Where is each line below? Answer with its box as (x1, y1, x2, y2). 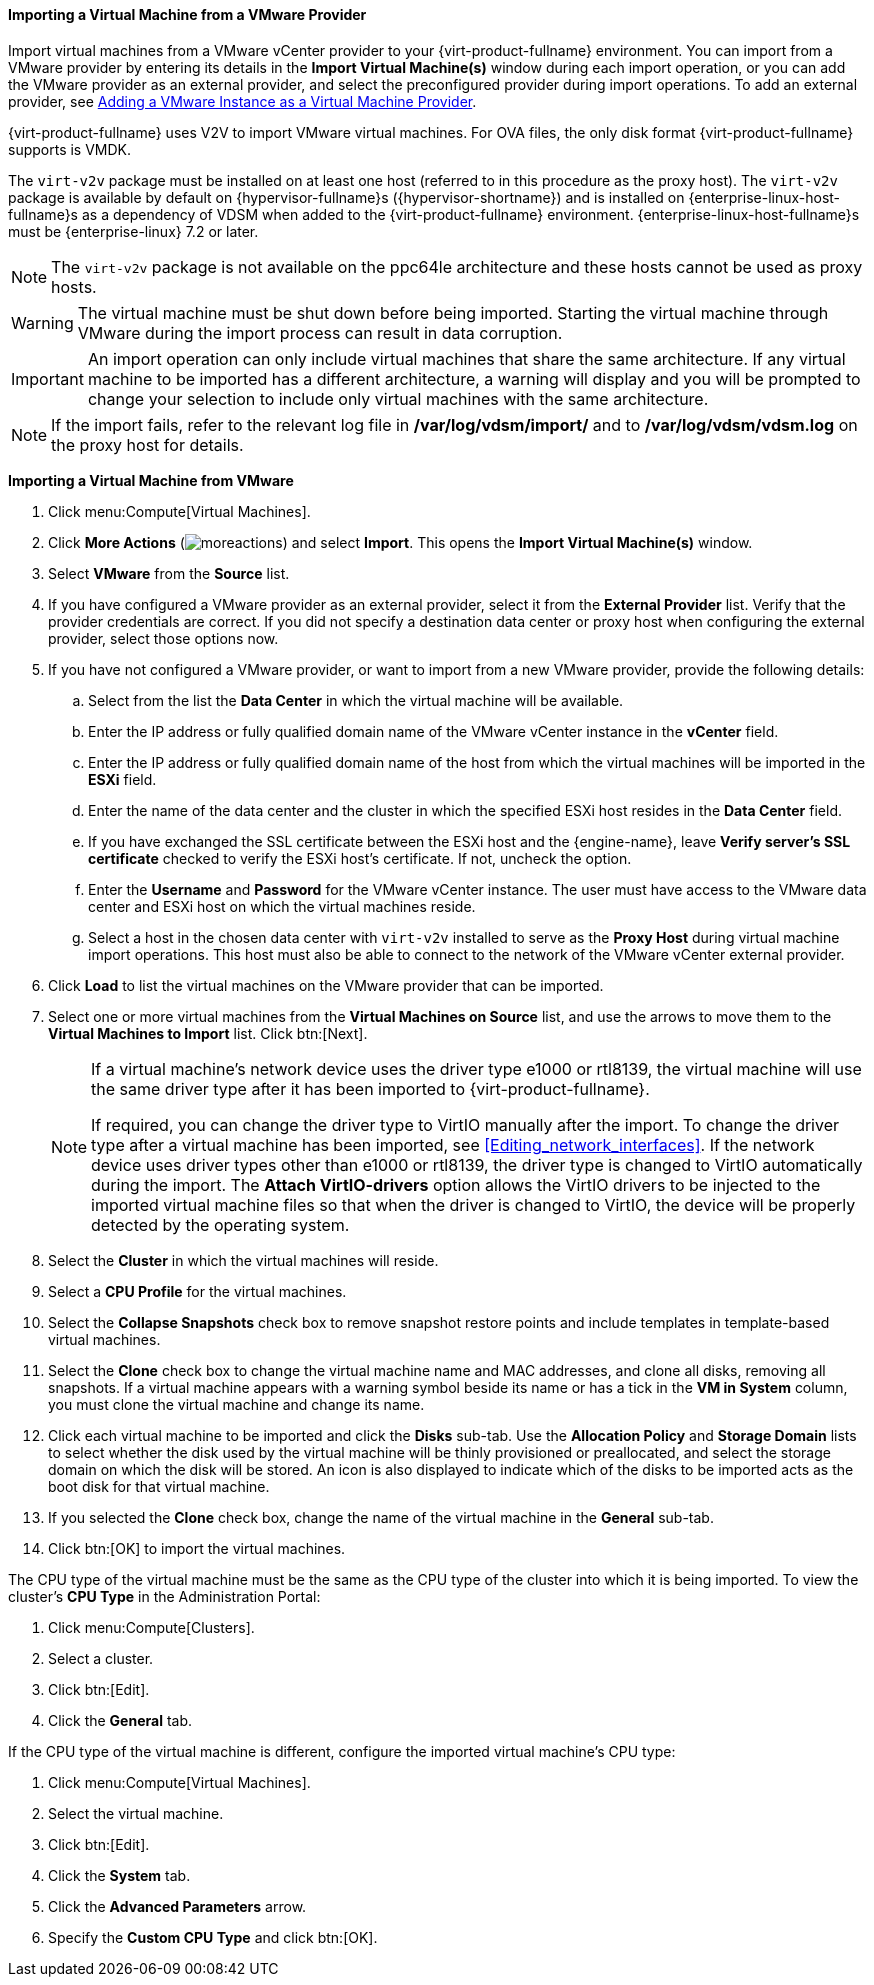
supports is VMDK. (8, 140, 132, 158)
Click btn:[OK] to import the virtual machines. (48, 1539, 346, 1557)
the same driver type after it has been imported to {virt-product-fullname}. (91, 1078, 650, 1099)
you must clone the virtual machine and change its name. (48, 1395, 425, 1413)
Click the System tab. (48, 1866, 191, 1884)
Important (11, 368, 84, 389)
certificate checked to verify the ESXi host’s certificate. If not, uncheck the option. (88, 849, 632, 867)
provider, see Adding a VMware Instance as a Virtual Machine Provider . (8, 92, 477, 110)
